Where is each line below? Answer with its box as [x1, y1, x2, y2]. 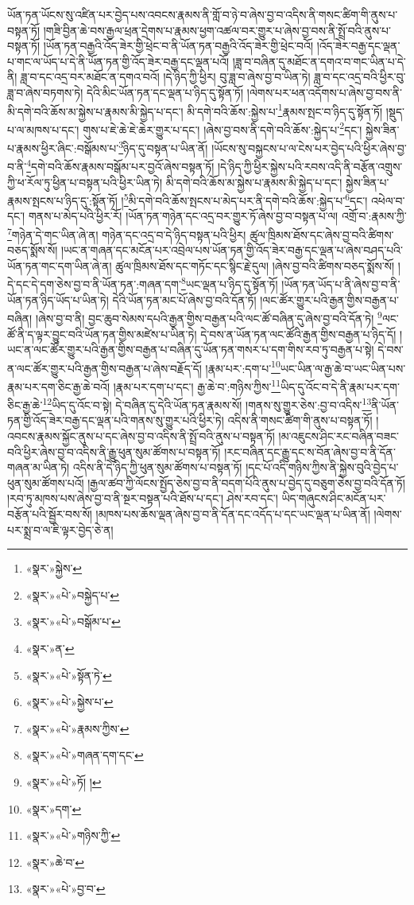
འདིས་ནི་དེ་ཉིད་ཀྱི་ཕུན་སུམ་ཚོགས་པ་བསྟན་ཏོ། [72, 459, 242, 476]
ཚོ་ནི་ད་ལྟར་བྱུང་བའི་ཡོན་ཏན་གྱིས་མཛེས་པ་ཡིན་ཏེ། [7, 325, 197, 342]
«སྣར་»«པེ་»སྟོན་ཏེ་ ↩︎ [25, 666, 112, 683]
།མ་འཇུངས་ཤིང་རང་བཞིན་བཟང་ [278, 428, 399, 445]
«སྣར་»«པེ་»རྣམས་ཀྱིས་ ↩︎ [25, 720, 130, 736]
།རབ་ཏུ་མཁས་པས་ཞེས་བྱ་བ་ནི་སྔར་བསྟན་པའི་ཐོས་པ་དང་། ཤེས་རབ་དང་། [7, 490, 278, 507]
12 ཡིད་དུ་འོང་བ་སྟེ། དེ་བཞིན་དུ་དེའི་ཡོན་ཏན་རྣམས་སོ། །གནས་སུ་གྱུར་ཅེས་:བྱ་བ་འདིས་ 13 [42, 394, 372, 413]
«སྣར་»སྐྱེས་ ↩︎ [25, 560, 83, 577]
